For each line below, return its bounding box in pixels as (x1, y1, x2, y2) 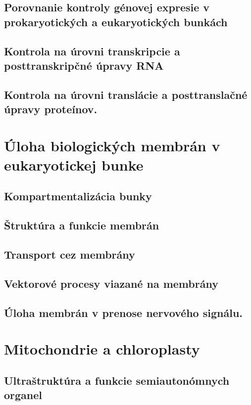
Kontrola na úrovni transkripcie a (4, 43, 180, 58)
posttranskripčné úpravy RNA (4, 57, 164, 73)
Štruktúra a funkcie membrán (4, 218, 159, 233)
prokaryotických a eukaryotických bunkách (4, 14, 228, 29)
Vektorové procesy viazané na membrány (4, 275, 218, 291)
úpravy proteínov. (4, 101, 98, 117)
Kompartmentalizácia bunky (4, 188, 152, 204)
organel (4, 387, 43, 403)
